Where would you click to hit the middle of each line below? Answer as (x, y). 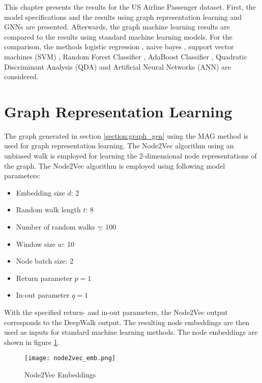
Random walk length (48, 210)
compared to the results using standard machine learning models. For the (118, 36)
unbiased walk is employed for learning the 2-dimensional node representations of (130, 156)
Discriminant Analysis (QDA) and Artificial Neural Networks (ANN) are (118, 66)
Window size (36, 244)
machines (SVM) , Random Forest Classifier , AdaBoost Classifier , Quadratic (126, 56)
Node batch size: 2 (45, 261)
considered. (21, 76)
